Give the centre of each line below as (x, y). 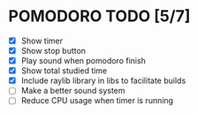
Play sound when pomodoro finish (84, 61)
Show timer (42, 41)
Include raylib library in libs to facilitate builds (103, 80)
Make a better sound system (73, 91)
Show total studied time (64, 71)
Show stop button (53, 51)
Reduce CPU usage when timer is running (97, 101)
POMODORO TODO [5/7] (99, 16)
